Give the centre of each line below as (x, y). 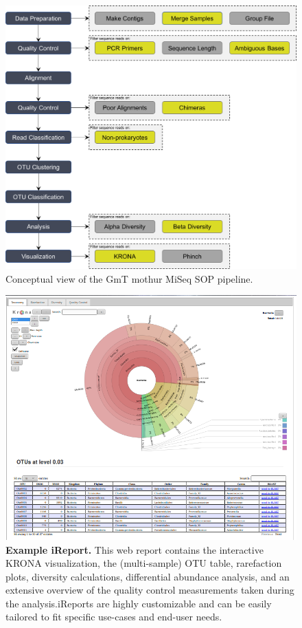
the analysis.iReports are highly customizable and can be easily (139, 603)
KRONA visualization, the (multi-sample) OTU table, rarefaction (144, 563)
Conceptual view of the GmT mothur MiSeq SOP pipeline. (129, 278)
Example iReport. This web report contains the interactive (135, 549)
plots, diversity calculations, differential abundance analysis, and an (148, 576)
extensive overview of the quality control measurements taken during (150, 590)
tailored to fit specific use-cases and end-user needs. (114, 617)
